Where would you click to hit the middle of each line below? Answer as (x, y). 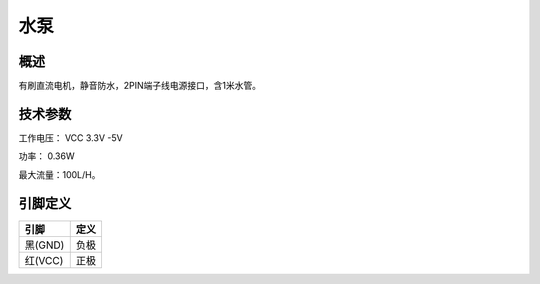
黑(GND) (44, 245)
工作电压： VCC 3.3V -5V (71, 137)
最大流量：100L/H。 (59, 174)
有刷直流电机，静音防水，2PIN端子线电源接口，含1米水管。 (140, 86)
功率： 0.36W (46, 156)
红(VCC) (44, 260)
